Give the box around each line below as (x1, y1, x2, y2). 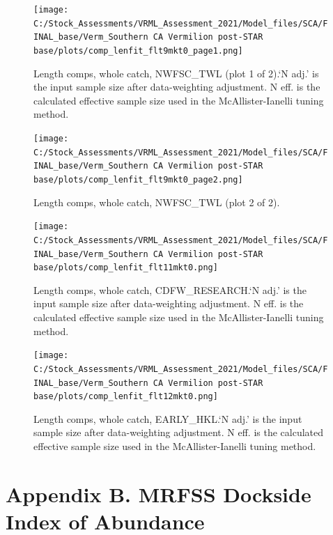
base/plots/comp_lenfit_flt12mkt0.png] (33, 391, 218, 402)
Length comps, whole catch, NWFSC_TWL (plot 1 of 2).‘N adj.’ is (33, 65, 319, 80)
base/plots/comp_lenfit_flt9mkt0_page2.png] (33, 174, 243, 185)
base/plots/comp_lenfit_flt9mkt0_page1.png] (33, 45, 243, 56)
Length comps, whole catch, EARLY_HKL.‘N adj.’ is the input (33, 411, 302, 426)
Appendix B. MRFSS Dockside (6, 479, 311, 508)
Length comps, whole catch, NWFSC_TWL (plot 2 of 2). (33, 194, 280, 209)
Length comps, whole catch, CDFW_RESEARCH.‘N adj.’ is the (33, 282, 307, 297)
